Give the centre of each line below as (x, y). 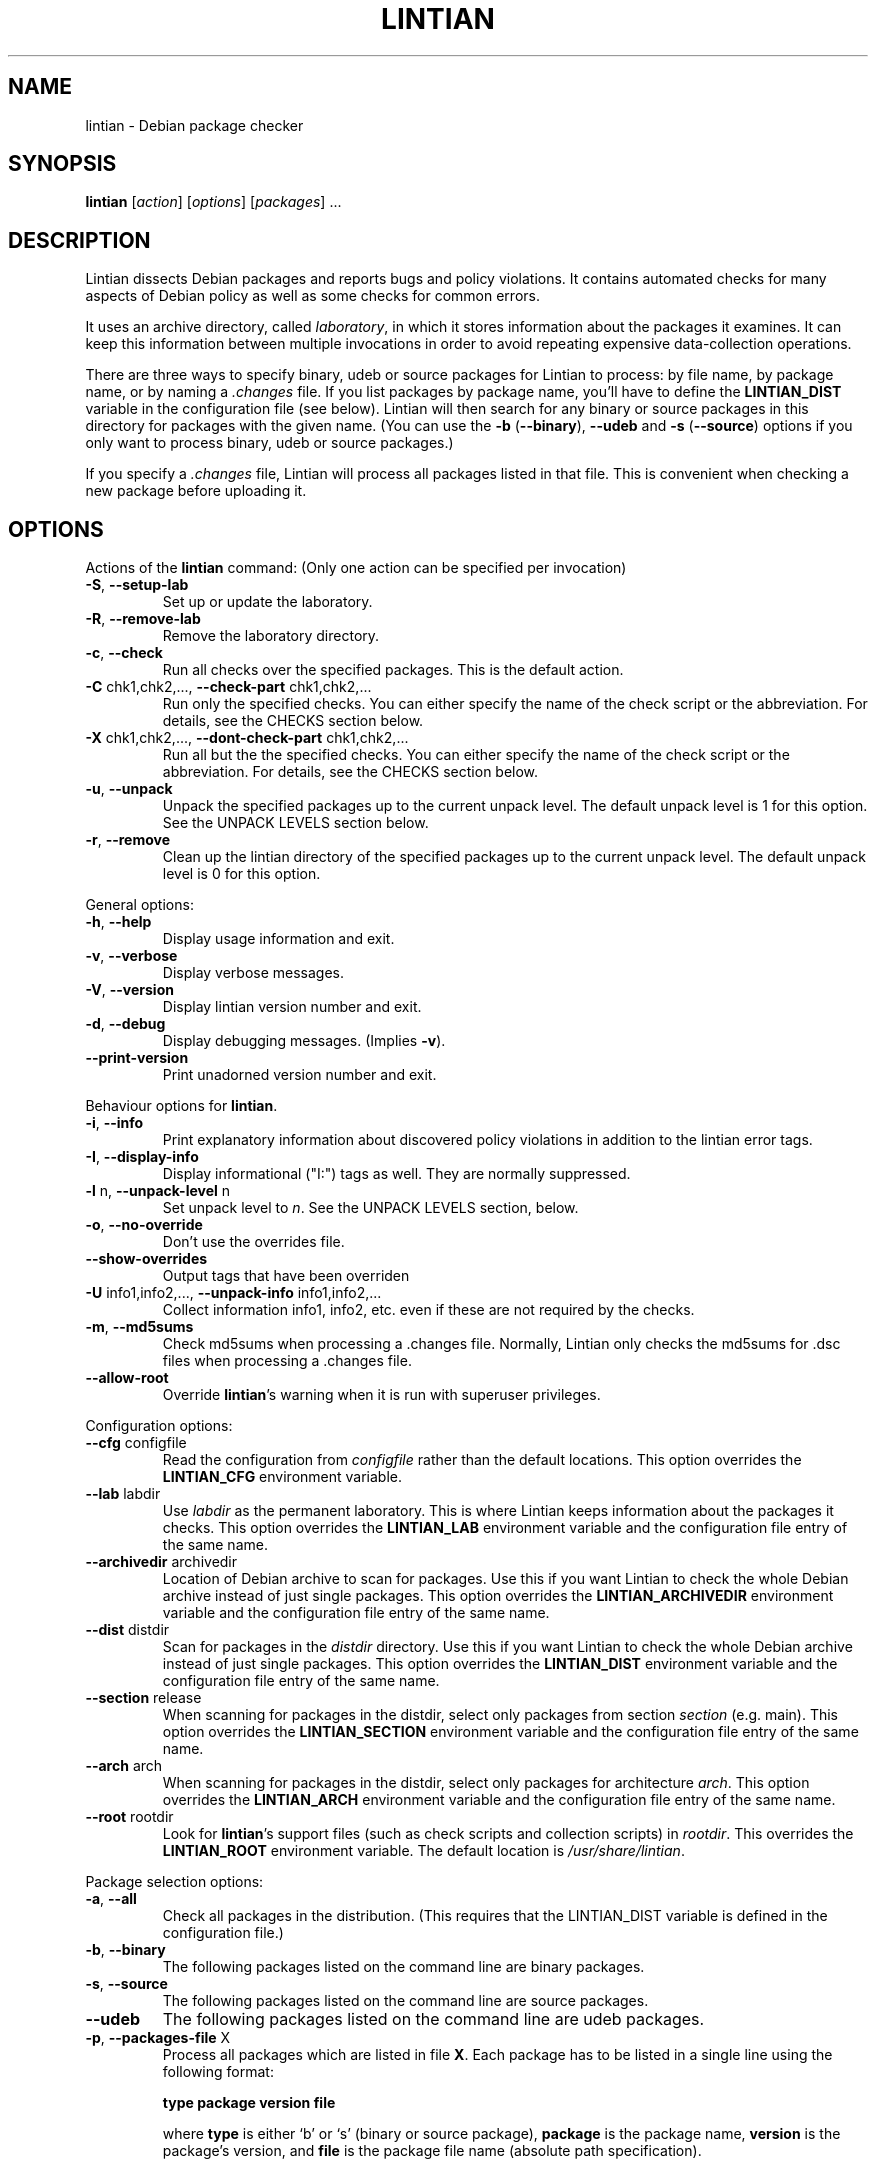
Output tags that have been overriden (286, 1276)
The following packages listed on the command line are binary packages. (403, 1967)
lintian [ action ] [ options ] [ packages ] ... (213, 202)
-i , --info (114, 1123)
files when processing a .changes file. (287, 1361)
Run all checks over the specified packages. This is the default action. (393, 670)
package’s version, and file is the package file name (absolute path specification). (432, 2151)
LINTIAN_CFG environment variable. (282, 1477)
